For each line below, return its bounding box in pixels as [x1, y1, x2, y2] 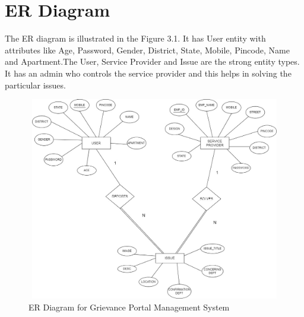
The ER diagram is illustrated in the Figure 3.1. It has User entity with [5, 32, 266, 45]
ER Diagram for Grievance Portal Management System [28, 300, 230, 313]
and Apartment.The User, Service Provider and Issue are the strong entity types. [5, 55, 300, 68]
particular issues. [5, 78, 66, 91]
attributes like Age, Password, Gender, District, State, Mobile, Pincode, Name [5, 43, 290, 56]
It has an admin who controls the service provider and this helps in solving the [5, 66, 292, 79]
